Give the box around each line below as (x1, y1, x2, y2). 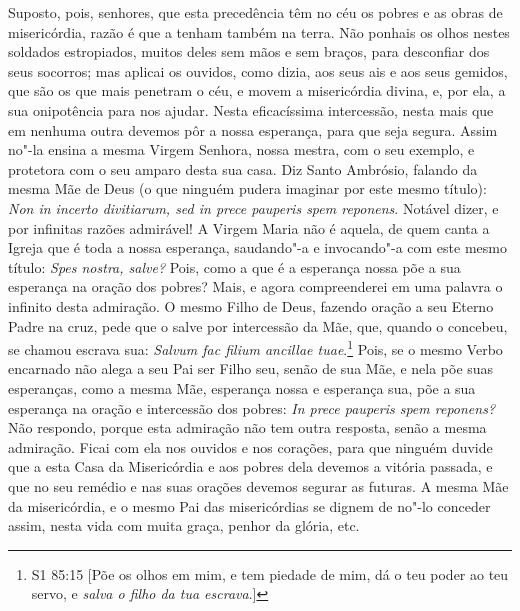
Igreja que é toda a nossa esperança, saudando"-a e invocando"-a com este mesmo (8, 237, 507, 258)
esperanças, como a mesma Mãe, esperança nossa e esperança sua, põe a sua (8, 377, 476, 398)
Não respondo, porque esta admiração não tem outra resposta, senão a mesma (8, 417, 487, 438)
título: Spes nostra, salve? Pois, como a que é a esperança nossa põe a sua (8, 256, 461, 277)
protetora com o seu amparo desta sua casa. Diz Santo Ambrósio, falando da (8, 158, 478, 179)
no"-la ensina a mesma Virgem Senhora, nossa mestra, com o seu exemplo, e (8, 139, 475, 160)
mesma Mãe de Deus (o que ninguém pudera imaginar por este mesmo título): (8, 178, 487, 199)
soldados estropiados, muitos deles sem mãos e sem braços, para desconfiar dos (8, 41, 490, 62)
